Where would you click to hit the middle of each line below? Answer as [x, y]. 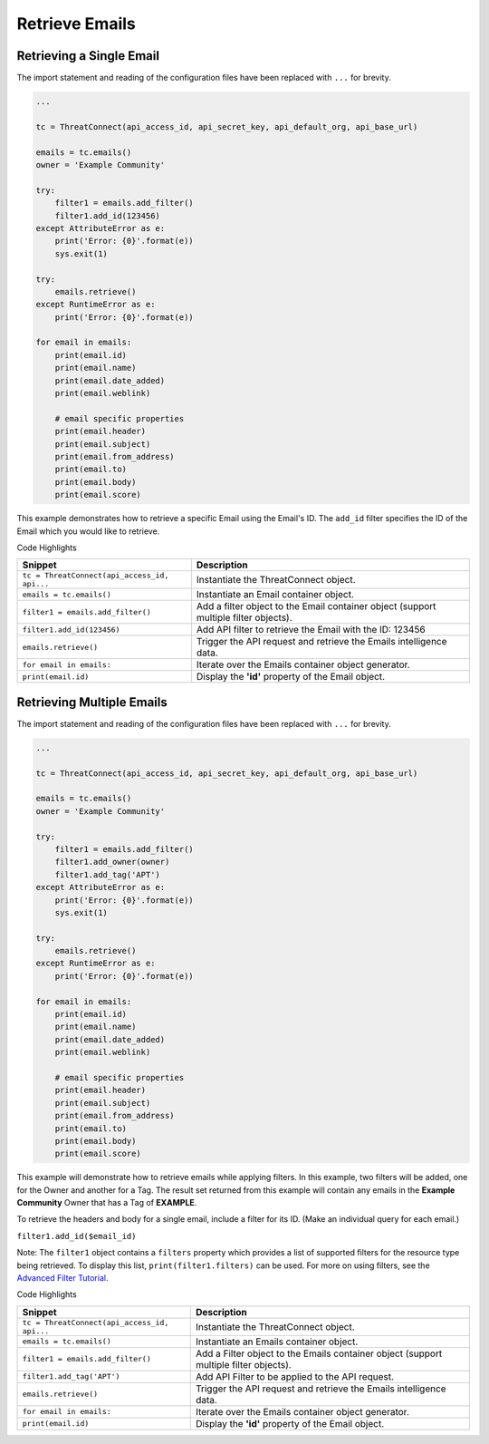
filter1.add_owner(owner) [112, 862]
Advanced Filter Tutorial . [62, 1278]
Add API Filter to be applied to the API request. [294, 1376]
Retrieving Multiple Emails [92, 702]
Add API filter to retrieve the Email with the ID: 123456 [311, 630]
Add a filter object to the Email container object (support [316, 606]
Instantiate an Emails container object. [277, 1342]
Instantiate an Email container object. [275, 595]
